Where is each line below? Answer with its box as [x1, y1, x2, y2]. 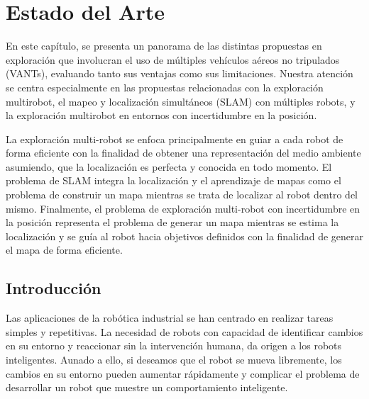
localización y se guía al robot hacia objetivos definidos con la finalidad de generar [6, 228, 363, 243]
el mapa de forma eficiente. [6, 242, 123, 257]
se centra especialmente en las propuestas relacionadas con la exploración [6, 79, 324, 94]
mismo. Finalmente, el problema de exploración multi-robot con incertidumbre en [6, 201, 360, 215]
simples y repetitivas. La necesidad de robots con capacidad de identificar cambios [6, 324, 363, 339]
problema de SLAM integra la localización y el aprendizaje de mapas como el [6, 173, 341, 188]
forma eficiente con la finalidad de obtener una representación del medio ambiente [6, 145, 361, 160]
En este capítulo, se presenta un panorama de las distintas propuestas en [6, 38, 322, 53]
